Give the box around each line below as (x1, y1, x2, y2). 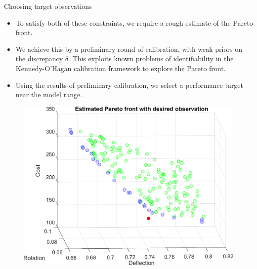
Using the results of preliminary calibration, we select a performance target (15, 79, 244, 90)
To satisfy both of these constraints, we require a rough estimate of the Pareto (15, 17, 253, 28)
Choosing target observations (4, 1, 92, 11)
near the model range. (15, 89, 83, 100)
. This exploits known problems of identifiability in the (68, 53, 234, 64)
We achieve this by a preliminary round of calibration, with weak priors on (15, 43, 242, 54)
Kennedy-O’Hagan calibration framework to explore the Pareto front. (15, 63, 226, 73)
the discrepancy (15, 53, 63, 64)
